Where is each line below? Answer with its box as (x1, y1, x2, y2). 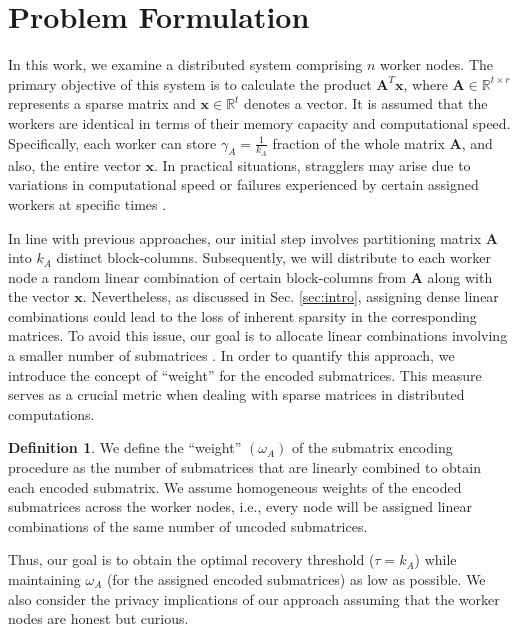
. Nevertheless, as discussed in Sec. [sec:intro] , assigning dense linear (82, 286, 499, 307)
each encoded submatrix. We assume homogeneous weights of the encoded (8, 476, 462, 497)
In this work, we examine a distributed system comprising (8, 54, 363, 75)
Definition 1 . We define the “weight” (8, 437, 242, 458)
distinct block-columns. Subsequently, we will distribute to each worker (56, 247, 491, 268)
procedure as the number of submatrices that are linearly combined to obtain (8, 457, 481, 478)
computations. (8, 403, 95, 424)
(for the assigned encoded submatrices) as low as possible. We (106, 569, 486, 590)
